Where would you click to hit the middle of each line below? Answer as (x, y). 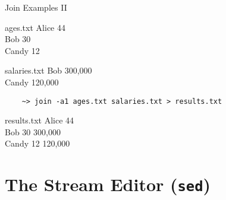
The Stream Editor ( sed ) (108, 184)
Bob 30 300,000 (33, 131)
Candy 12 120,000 (37, 143)
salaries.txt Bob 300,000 (48, 70)
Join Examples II (36, 7)
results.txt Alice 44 (40, 120)
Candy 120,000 (32, 82)
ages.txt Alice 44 (35, 27)
